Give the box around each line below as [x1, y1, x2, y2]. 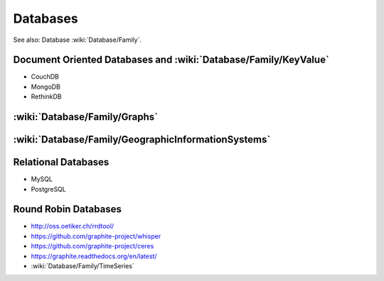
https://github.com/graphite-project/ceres [31, 242, 154, 250]
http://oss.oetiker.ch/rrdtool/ [31, 222, 114, 231]
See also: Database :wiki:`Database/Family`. [13, 35, 142, 44]
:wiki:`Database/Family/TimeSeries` [31, 262, 135, 270]
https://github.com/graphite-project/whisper [31, 231, 161, 241]
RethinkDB [31, 92, 62, 101]
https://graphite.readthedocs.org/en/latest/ [31, 252, 157, 260]
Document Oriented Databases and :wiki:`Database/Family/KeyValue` [13, 54, 330, 66]
